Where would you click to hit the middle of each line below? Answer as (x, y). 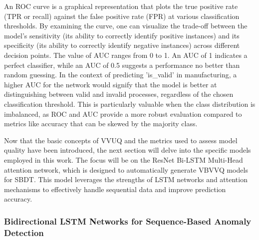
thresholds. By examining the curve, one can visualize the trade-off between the (126, 26)
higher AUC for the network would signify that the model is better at (111, 84)
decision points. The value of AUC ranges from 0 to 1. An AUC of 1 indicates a (126, 55)
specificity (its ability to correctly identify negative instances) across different (122, 45)
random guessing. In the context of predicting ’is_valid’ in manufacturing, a (121, 75)
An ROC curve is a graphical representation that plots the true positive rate (121, 6)
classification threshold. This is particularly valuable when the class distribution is (130, 104)
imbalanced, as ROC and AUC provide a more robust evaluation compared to (123, 114)
